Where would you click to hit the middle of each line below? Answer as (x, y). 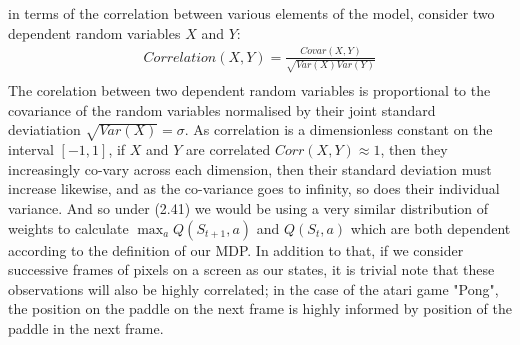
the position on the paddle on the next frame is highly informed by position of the (260, 308)
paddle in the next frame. (86, 327)
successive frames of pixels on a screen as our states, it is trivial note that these (251, 269)
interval (31, 149)
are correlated (228, 149)
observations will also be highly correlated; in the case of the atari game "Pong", (253, 288)
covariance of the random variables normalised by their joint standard (222, 109)
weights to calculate (68, 227)
